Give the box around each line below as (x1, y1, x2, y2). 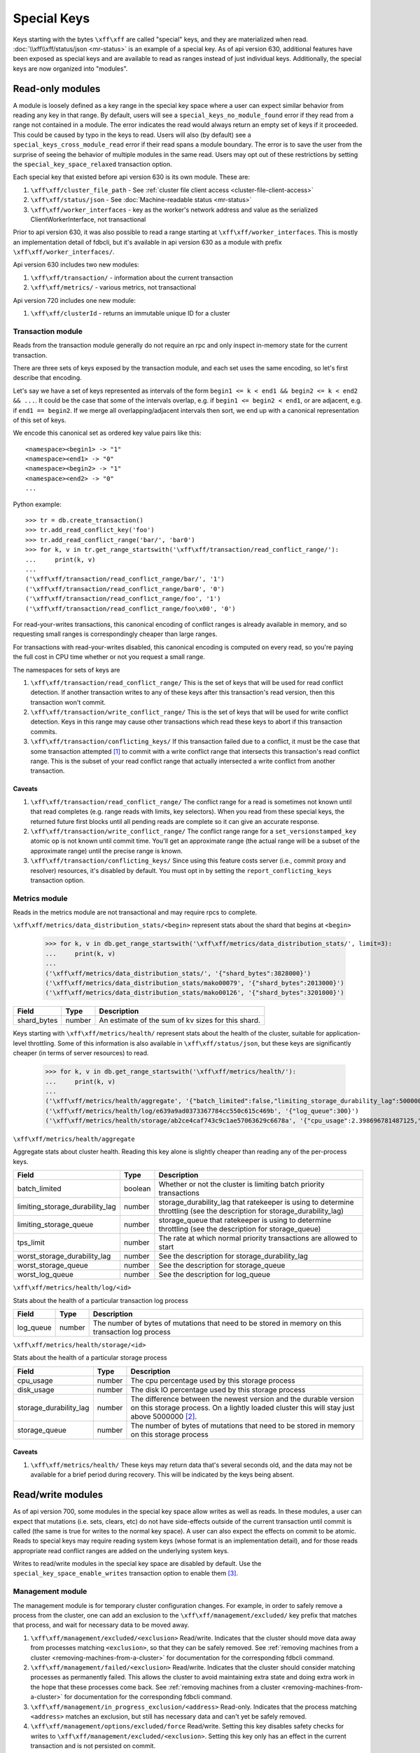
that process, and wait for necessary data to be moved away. (13, 1620, 190, 1630)
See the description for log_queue (158, 1270, 271, 1280)
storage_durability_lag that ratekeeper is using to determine (158, 1198, 354, 1207)
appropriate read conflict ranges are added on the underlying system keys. (13, 1546, 230, 1555)
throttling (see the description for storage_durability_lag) (158, 1206, 344, 1216)
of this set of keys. (13, 416, 66, 424)
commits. (30, 727, 57, 736)
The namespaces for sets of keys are (13, 665, 120, 674)
